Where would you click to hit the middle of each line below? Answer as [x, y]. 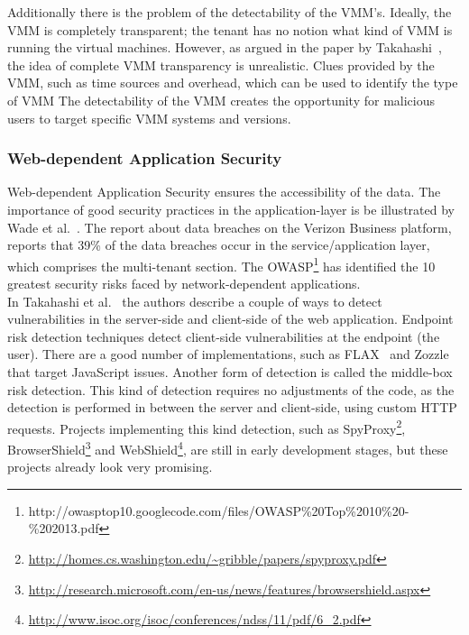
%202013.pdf [64, 528]
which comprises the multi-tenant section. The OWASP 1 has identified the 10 [221, 264]
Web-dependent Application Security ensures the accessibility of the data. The [224, 192]
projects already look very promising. [110, 467]
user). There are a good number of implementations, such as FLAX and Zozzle [228, 354]
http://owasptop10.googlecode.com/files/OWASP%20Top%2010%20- [219, 510]
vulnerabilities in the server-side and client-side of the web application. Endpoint [230, 319]
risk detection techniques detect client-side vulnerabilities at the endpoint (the [224, 336]
